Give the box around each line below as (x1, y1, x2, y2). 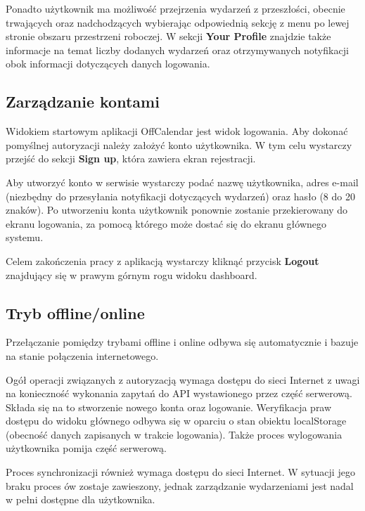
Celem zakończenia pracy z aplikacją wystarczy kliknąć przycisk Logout (6, 253, 319, 268)
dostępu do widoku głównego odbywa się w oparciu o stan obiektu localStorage (6, 413, 347, 428)
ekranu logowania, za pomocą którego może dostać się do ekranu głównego (6, 216, 327, 231)
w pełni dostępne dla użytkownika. (6, 492, 155, 507)
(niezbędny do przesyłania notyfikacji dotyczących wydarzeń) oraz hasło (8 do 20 (6, 188, 355, 203)
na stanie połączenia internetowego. (6, 348, 159, 363)
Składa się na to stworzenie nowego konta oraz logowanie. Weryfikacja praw (6, 399, 332, 414)
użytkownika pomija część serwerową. (6, 441, 167, 455)
